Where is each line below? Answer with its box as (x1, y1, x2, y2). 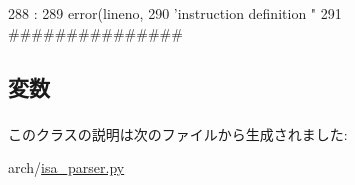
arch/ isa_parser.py (8, 157, 125, 178)
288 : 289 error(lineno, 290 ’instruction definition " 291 (8, 3, 342, 23)
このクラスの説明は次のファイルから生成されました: (8, 123, 348, 144)
